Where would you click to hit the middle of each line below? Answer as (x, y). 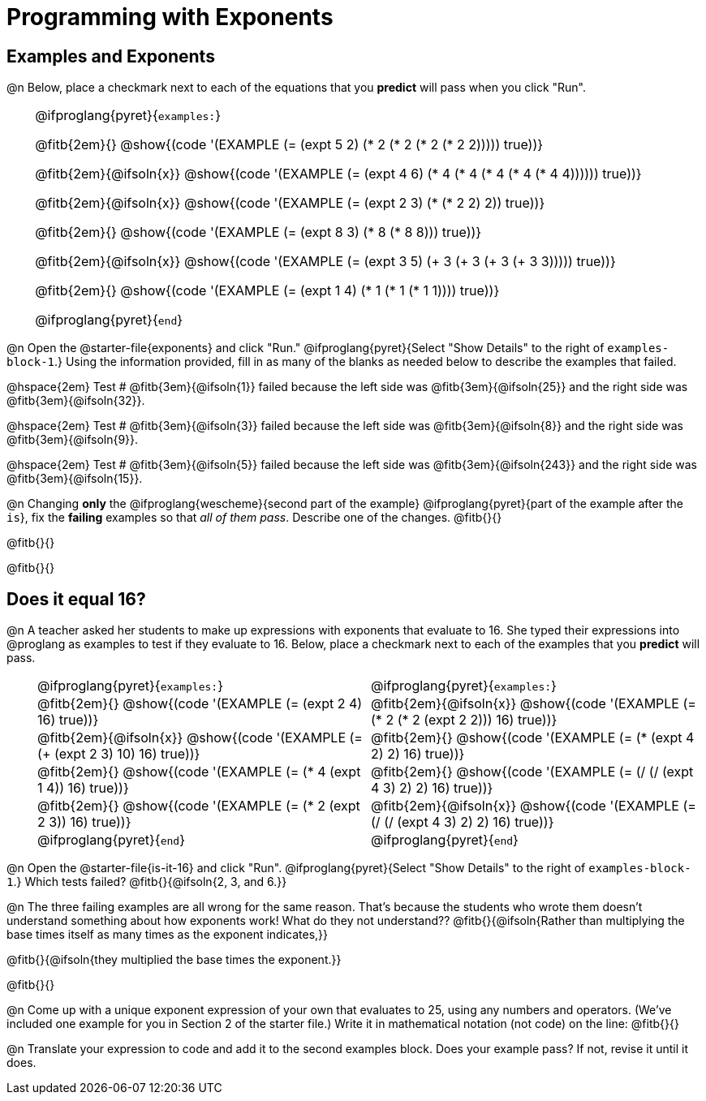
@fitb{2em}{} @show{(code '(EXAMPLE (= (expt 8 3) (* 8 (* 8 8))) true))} (258, 232)
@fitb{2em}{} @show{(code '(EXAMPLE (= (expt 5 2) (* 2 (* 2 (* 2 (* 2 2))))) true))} (289, 145)
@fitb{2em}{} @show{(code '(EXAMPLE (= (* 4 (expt (199, 772)
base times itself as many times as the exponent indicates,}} (167, 935)
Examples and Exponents (111, 56)
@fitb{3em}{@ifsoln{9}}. (73, 440)
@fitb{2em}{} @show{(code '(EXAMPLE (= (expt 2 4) (200, 704)
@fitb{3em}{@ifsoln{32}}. (76, 401)
